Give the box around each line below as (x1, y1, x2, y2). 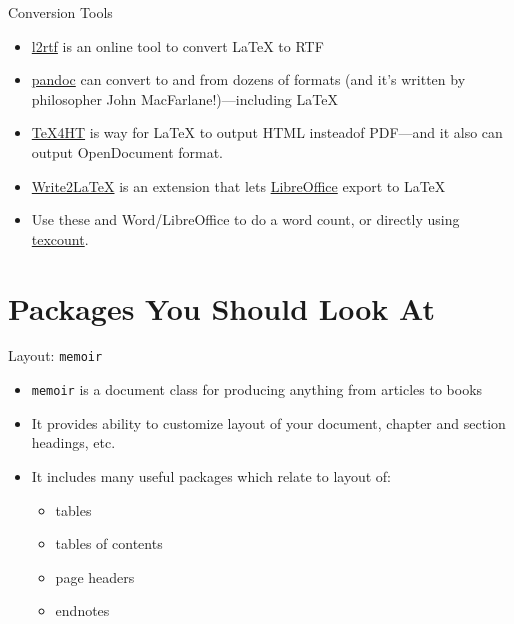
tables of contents (55, 533, 163, 554)
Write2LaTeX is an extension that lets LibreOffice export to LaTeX (31, 175, 446, 196)
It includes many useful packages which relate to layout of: (31, 465, 391, 486)
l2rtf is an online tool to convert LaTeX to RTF (31, 35, 324, 56)
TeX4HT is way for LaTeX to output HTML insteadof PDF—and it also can (31, 122, 503, 143)
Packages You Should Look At (8, 287, 435, 328)
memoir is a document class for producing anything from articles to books (31, 379, 483, 400)
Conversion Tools (8, 2, 113, 22)
